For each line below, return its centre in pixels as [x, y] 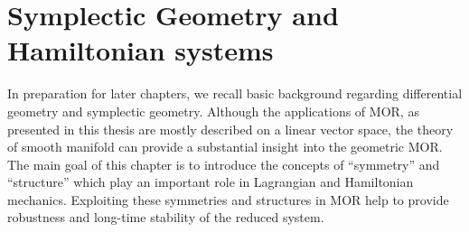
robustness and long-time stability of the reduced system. [166, 217]
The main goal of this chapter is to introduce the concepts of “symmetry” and [224, 164]
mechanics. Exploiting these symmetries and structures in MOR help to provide [228, 199]
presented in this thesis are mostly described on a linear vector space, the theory [230, 129]
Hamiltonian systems [141, 50]
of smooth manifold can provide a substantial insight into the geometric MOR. [225, 147]
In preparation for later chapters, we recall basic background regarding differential [235, 93]
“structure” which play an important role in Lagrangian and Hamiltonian [211, 182]
